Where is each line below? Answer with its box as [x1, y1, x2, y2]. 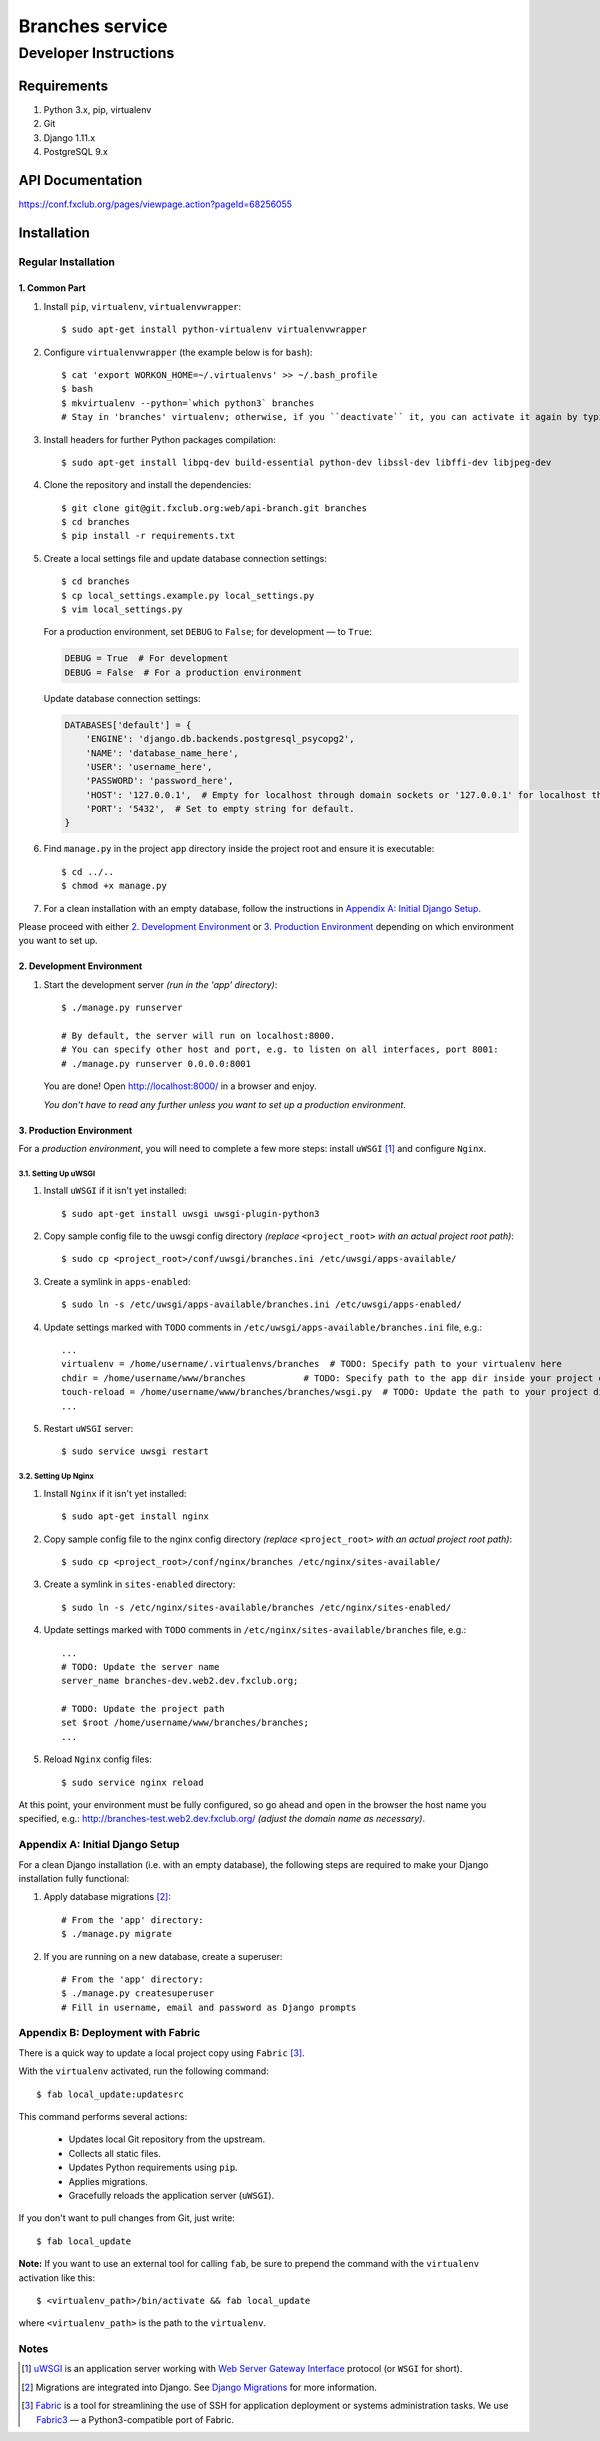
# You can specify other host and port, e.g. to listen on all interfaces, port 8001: [61, 1044, 499, 1055]
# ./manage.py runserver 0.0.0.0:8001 [61, 1058, 252, 1069]
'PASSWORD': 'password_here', [85, 775, 234, 787]
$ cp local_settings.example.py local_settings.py [61, 590, 315, 601]
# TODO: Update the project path [61, 1703, 225, 1715]
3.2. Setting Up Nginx [18, 1471, 94, 1482]
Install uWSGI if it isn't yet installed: [43, 1185, 187, 1197]
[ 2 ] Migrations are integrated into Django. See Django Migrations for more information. [21, 2381, 377, 2393]
